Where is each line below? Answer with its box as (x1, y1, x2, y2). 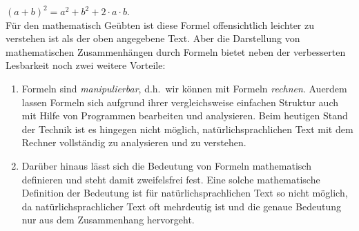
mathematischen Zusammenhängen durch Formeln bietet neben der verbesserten (6, 44, 346, 59)
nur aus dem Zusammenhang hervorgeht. (21, 212, 195, 227)
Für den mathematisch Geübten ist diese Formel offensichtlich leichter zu (6, 17, 315, 32)
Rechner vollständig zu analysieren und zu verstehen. (21, 135, 246, 150)
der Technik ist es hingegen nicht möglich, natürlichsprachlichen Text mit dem (21, 121, 353, 136)
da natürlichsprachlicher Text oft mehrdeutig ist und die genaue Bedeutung (21, 199, 341, 213)
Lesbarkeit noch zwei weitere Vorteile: (6, 58, 166, 72)
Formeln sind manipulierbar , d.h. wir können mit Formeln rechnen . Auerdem (21, 81, 347, 95)
